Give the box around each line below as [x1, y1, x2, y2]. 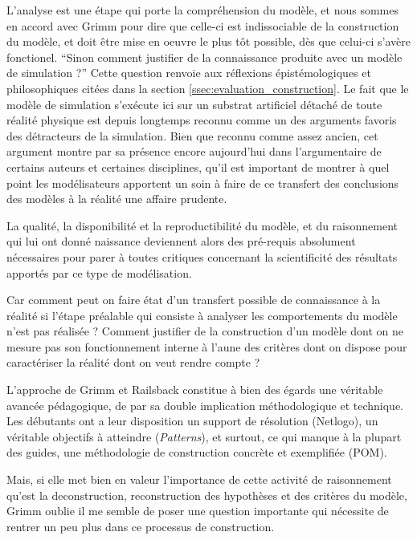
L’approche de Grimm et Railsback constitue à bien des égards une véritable [6, 381, 383, 398]
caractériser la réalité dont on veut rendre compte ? [6, 354, 260, 371]
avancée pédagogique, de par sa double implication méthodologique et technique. [6, 396, 404, 413]
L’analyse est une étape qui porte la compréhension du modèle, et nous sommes [6, 2, 399, 18]
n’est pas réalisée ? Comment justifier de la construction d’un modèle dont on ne [6, 323, 403, 339]
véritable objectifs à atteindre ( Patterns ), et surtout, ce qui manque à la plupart [6, 428, 402, 445]
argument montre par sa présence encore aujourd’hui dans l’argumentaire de [6, 143, 382, 160]
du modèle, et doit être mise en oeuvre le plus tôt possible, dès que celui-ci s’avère [6, 33, 411, 50]
